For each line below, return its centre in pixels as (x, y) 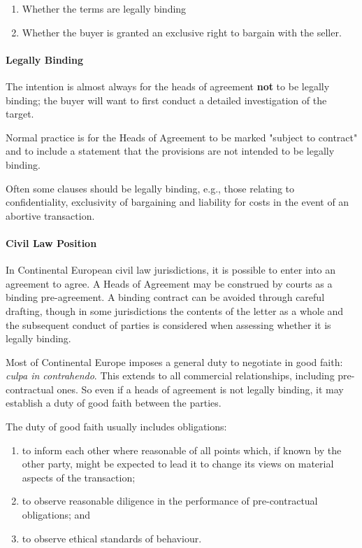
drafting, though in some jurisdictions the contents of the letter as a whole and (175, 310)
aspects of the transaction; (79, 477)
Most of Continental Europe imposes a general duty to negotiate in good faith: (174, 361)
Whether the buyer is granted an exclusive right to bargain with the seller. (182, 32)
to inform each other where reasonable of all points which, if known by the (182, 450)
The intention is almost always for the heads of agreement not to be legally (168, 86)
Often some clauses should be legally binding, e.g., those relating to (150, 188)
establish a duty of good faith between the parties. (114, 403)
